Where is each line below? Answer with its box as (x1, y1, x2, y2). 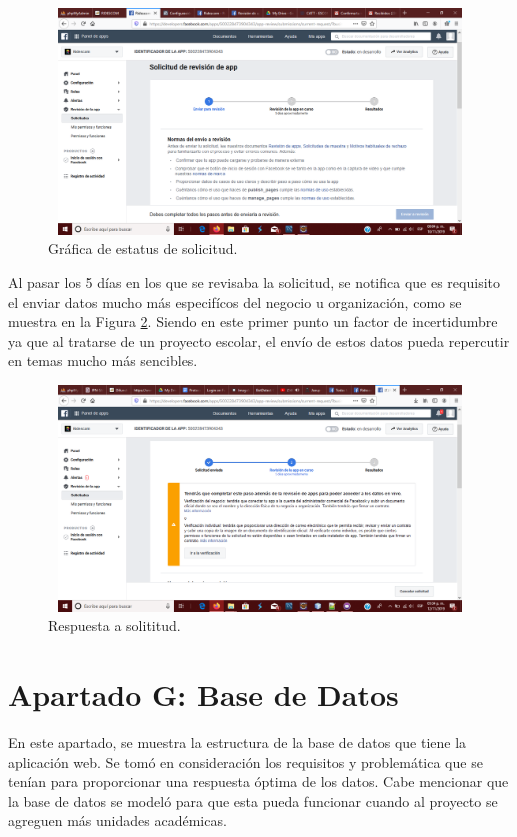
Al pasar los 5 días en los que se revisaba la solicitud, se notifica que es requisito (8, 271, 500, 292)
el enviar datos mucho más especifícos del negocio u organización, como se (8, 291, 462, 312)
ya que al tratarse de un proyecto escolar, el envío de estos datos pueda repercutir (8, 330, 510, 351)
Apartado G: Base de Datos (8, 674, 399, 715)
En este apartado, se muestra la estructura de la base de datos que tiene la (8, 732, 467, 752)
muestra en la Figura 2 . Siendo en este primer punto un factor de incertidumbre (8, 311, 498, 332)
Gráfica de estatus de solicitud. (48, 238, 238, 259)
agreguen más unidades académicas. (8, 810, 227, 831)
